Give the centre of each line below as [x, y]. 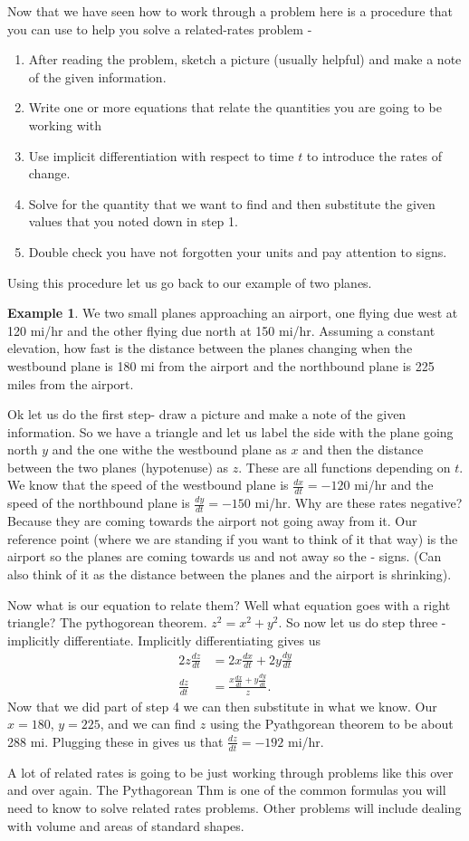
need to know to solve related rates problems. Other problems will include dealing [234, 807]
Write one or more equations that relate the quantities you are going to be [235, 107]
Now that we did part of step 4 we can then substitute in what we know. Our [222, 706]
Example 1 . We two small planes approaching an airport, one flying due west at [233, 313]
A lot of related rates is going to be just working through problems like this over [230, 772]
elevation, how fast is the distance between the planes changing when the [210, 348]
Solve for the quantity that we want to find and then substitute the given [232, 203]
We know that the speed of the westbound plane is [148, 485]
